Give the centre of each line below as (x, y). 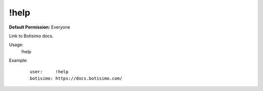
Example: (18, 61)
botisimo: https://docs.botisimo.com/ (76, 78)
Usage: (16, 45)
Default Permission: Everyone (40, 27)
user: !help (49, 72)
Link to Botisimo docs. (31, 36)
